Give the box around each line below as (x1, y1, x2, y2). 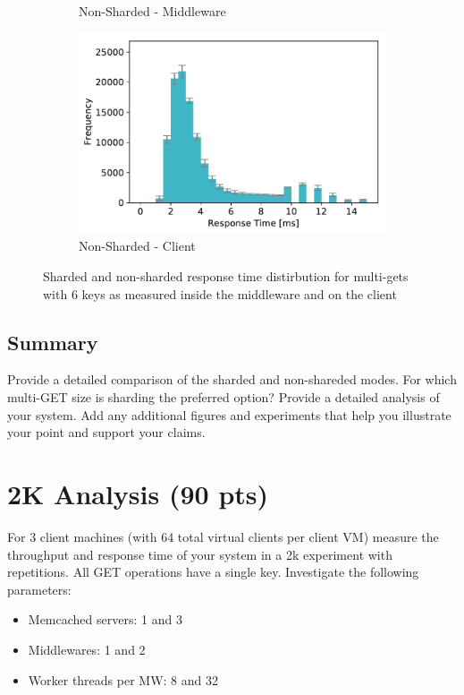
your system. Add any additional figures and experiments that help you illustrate (7, 405, 451, 424)
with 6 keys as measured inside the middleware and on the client (43, 284, 397, 303)
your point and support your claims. (7, 423, 206, 442)
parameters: (7, 579, 72, 598)
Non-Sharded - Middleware (79, 2, 226, 20)
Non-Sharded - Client (79, 236, 196, 255)
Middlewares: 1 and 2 (28, 639, 146, 658)
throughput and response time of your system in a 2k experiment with (7, 545, 392, 563)
